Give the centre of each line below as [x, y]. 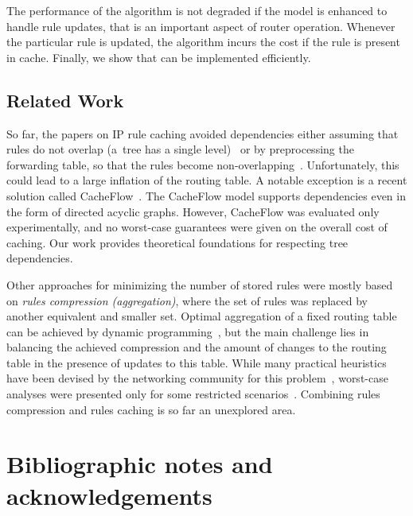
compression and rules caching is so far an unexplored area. [151, 409]
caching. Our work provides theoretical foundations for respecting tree [177, 242]
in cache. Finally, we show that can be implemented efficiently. [159, 57]
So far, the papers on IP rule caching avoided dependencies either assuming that [203, 133]
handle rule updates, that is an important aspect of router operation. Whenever [201, 26]
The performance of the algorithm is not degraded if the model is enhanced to [197, 10]
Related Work [65, 100]
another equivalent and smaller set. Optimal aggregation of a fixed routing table [202, 316]
